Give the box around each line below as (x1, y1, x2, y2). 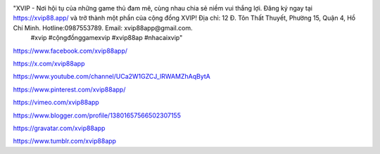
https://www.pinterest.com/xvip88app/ (13, 85, 126, 94)
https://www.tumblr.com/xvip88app (13, 137, 116, 146)
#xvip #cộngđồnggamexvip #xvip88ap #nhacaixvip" (30, 34, 183, 42)
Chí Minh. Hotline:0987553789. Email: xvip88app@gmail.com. (13, 23, 193, 32)
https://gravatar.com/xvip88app (13, 124, 106, 132)
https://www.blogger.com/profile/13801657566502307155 (13, 111, 181, 120)
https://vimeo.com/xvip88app (13, 98, 100, 107)
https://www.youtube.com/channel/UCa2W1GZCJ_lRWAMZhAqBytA (13, 72, 210, 81)
